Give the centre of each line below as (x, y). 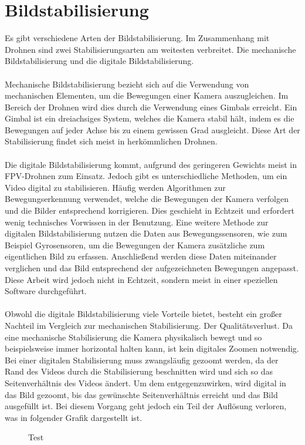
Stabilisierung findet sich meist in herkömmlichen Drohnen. (111, 141)
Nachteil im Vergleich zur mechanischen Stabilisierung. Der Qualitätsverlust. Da (149, 325)
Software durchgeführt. (46, 291)
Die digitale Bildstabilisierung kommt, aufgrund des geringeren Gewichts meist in (151, 164)
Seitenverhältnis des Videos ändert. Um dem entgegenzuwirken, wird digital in (145, 382)
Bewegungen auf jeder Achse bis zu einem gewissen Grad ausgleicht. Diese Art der (152, 129)
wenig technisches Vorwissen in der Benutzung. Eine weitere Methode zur (137, 222)
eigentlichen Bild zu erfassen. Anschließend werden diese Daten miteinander (141, 256)
